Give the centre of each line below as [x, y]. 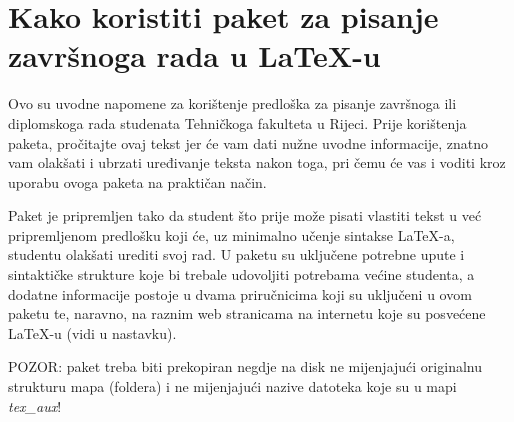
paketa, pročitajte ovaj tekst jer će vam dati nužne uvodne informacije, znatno [248, 142]
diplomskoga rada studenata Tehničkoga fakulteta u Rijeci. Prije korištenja [237, 122]
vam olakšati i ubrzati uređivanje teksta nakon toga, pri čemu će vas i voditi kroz [257, 162]
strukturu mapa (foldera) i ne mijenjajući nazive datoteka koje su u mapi [232, 386]
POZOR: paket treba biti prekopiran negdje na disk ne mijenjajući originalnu [245, 366]
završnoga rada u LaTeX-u [194, 55]
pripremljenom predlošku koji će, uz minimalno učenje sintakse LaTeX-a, [231, 234]
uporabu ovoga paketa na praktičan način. [137, 181]
